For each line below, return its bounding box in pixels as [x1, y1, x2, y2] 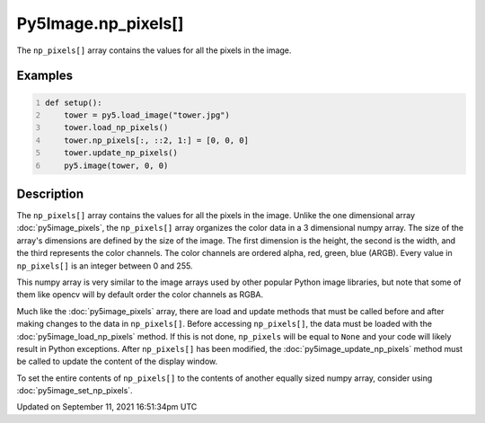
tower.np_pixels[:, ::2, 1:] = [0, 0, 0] [64, 135, 249, 145]
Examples [16, 68, 74, 84]
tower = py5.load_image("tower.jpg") [64, 110, 231, 120]
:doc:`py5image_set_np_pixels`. [16, 385, 134, 396]
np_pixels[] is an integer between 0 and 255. [16, 260, 193, 271]
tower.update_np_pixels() [64, 148, 179, 158]
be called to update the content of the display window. [16, 356, 218, 367]
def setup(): [45, 97, 102, 108]
